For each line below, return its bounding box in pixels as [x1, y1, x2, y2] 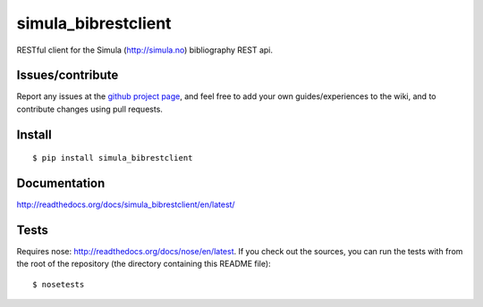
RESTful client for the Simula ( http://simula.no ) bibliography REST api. [16, 45, 273, 55]
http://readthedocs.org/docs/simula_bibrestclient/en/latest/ [16, 199, 236, 210]
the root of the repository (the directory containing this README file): [16, 259, 272, 270]
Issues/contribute [16, 68, 119, 83]
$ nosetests [32, 279, 85, 289]
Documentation [16, 176, 106, 191]
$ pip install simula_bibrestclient [32, 153, 193, 163]
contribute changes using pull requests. [16, 104, 163, 114]
